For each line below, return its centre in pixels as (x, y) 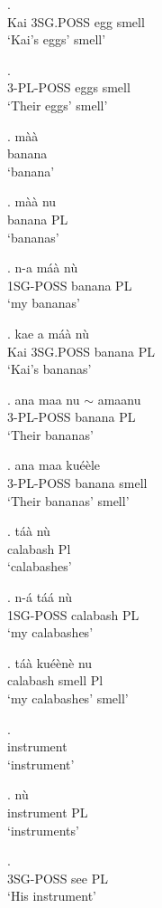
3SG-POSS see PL (58, 878)
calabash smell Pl (55, 680)
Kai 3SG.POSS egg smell (76, 21)
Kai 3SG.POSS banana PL (81, 351)
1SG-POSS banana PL (70, 285)
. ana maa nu (44, 399)
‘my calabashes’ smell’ (68, 698)
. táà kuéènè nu (50, 662)
